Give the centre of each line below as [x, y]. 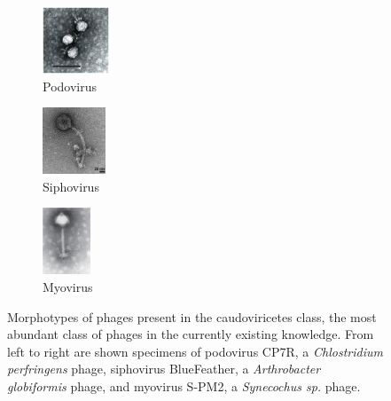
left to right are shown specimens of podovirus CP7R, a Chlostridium [195, 351]
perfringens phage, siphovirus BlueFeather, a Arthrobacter [164, 369]
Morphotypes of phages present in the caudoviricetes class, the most [192, 316]
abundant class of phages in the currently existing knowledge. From [191, 334]
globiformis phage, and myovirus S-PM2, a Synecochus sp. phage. [184, 385]
